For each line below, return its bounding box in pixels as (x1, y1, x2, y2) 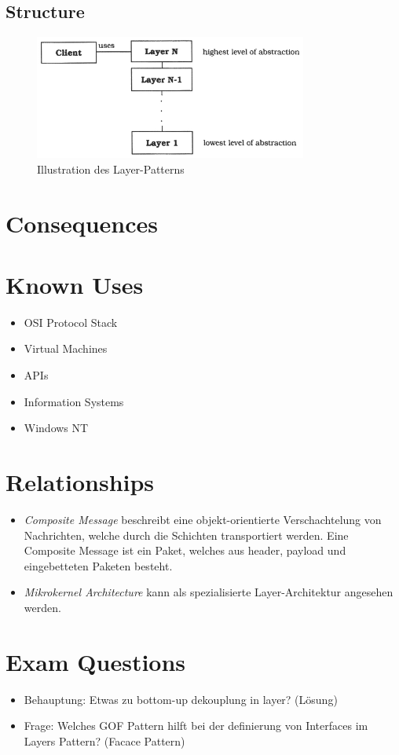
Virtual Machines (24, 340, 108, 357)
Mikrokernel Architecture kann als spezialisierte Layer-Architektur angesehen (24, 584, 394, 600)
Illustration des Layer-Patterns (37, 160, 185, 177)
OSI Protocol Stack (24, 313, 118, 330)
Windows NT (24, 420, 89, 436)
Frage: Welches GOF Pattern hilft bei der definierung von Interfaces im (24, 717, 368, 734)
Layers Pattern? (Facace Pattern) (24, 732, 185, 749)
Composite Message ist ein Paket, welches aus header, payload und (24, 542, 346, 559)
